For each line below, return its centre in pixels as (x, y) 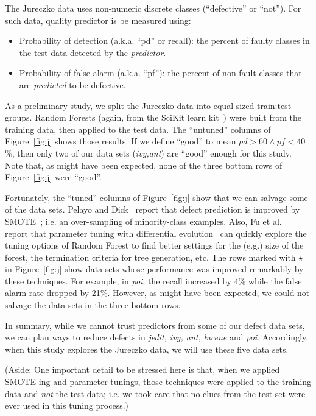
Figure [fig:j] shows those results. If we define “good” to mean (121, 141)
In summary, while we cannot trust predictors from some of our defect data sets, (155, 325)
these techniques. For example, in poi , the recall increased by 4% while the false (153, 280)
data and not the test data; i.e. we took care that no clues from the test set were (155, 393)
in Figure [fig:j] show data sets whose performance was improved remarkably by (154, 269)
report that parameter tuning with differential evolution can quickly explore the (156, 233)
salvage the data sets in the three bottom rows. (93, 305)
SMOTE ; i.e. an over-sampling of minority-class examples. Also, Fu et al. (143, 221)
